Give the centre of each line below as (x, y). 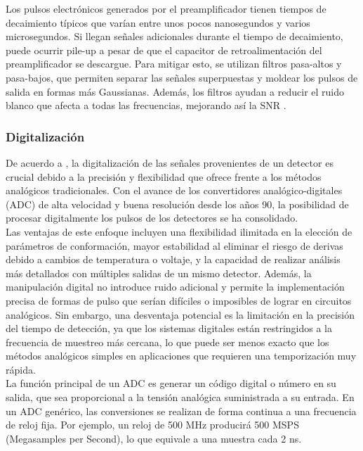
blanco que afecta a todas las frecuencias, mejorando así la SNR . (146, 105)
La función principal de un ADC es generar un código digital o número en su (171, 383)
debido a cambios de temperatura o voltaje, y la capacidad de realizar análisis (173, 259)
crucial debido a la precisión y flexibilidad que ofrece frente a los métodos (164, 176)
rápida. (21, 369)
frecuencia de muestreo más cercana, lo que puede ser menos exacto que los (167, 342)
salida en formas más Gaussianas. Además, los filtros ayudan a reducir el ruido (175, 91)
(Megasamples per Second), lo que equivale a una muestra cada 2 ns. (154, 438)
